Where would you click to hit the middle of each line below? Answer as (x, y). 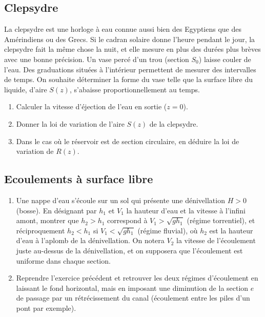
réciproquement (40, 230)
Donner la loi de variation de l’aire (70, 123)
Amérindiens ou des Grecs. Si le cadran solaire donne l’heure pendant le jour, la (130, 39)
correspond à (127, 220)
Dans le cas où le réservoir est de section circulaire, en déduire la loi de (128, 141)
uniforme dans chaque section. (63, 260)
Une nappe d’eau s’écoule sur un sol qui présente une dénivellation (120, 200)
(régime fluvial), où (168, 230)
